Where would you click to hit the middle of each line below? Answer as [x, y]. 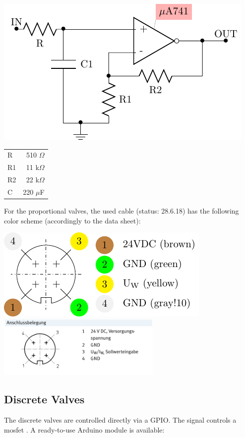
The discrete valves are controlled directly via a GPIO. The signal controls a [120, 419]
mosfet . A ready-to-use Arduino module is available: [84, 429]
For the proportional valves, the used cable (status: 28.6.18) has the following [122, 210]
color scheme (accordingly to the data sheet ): [72, 220]
